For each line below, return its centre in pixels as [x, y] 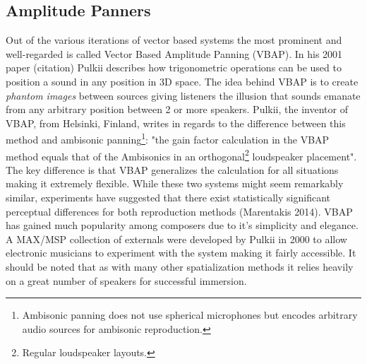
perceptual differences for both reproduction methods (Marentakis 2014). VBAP [179, 211]
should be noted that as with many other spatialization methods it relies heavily [180, 267]
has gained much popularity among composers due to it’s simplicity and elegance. [182, 225]
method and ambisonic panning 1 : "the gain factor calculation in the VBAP [168, 139]
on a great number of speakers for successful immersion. [126, 280]
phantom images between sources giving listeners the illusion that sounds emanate [183, 95]
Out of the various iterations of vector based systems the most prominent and [174, 40]
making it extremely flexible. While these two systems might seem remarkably [175, 183]
